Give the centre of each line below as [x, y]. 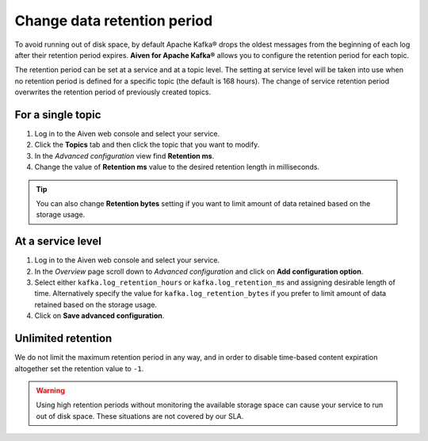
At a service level [58, 242]
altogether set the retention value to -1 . [79, 368]
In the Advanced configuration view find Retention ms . [124, 155]
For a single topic [58, 115]
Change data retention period [114, 21]
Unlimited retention [63, 338]
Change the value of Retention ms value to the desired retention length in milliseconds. [177, 167]
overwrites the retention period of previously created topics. [113, 92]
